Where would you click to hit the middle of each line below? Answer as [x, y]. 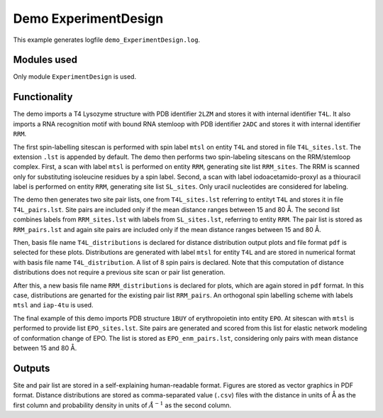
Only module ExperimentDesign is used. [75, 77]
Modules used [45, 60]
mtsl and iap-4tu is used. [53, 305]
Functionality [43, 97]
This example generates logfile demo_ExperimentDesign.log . [107, 40]
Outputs [32, 368]
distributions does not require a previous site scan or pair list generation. [119, 273]
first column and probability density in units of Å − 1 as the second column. [122, 405]
